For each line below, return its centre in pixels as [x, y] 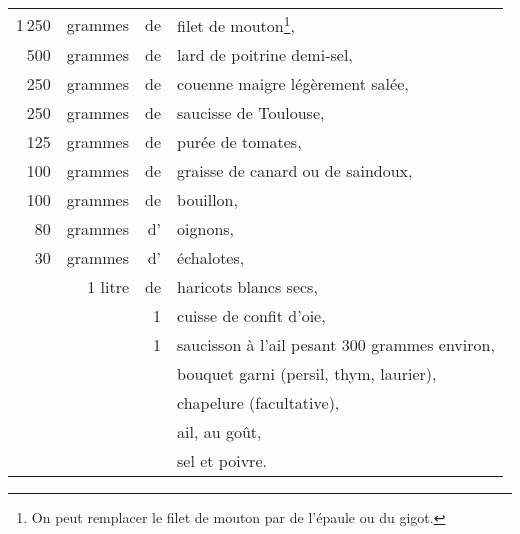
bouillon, [207, 200]
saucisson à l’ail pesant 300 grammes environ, [336, 345]
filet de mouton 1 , [236, 24]
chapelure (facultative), [258, 403]
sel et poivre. [222, 461]
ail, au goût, [219, 432]
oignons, [206, 229]
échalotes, [211, 258]
